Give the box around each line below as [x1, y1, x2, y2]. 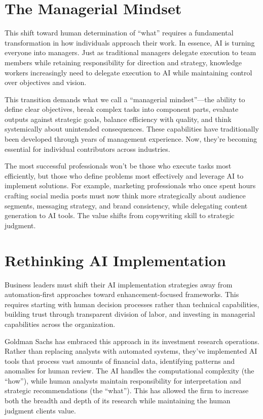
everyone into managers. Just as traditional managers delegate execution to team [5, 47, 256, 58]
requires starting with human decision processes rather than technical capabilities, [5, 299, 259, 309]
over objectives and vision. [5, 77, 87, 88]
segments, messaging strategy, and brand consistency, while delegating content [5, 200, 248, 211]
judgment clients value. [5, 405, 76, 415]
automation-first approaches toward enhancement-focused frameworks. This [5, 289, 239, 300]
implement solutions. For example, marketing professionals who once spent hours [5, 180, 256, 191]
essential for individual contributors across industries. [5, 143, 170, 154]
